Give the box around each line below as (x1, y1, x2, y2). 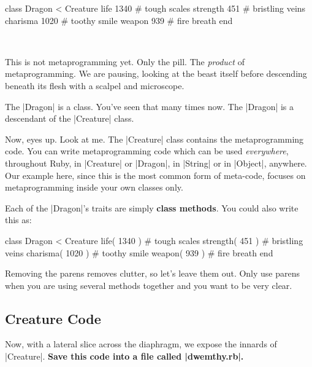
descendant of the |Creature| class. (5, 112, 134, 125)
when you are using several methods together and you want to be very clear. (5, 278, 292, 291)
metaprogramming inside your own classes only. (5, 181, 183, 194)
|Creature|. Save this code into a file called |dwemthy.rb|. (5, 350, 244, 363)
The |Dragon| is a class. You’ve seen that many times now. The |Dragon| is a (5, 100, 294, 112)
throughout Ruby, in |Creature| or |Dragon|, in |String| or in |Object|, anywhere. (5, 156, 307, 169)
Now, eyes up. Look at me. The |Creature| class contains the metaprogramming (5, 132, 304, 145)
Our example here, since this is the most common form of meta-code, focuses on (5, 168, 306, 181)
